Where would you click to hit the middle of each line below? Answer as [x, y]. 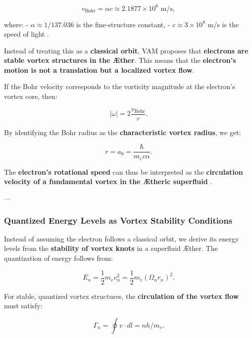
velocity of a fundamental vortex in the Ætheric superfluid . [108, 181]
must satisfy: [23, 306]
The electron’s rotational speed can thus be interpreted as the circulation [124, 171]
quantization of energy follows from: [58, 258]
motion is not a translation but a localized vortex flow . [99, 70]
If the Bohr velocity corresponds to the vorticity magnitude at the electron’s [120, 86]
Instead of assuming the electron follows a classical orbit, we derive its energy [122, 238]
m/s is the [223, 24]
